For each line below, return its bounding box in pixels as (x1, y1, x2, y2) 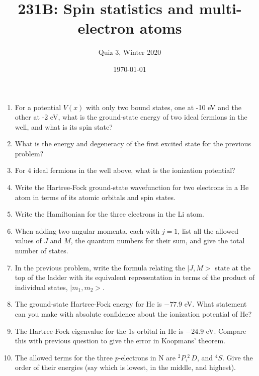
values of (15, 235, 42, 246)
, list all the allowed (178, 225, 238, 236)
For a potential (15, 102, 61, 112)
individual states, (15, 281, 68, 292)
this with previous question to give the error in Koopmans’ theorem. (15, 335, 225, 346)
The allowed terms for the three (15, 352, 113, 362)
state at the (215, 262, 250, 272)
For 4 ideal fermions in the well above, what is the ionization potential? (15, 165, 235, 175)
